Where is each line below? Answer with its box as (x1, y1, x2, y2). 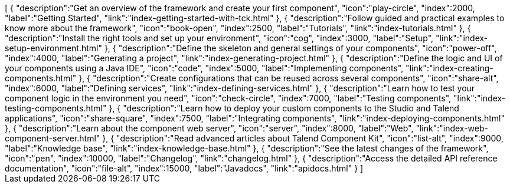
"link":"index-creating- (406, 63, 493, 73)
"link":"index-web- (416, 123, 488, 133)
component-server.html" (5, 133, 100, 143)
